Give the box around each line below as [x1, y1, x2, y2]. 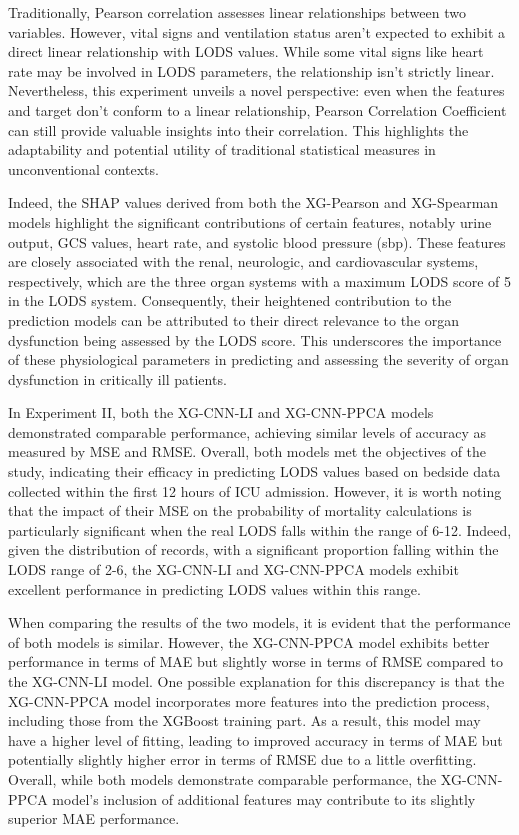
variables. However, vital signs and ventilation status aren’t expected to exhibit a [8, 21, 506, 42]
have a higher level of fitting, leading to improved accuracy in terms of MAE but [8, 729, 503, 750]
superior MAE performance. [8, 808, 180, 829]
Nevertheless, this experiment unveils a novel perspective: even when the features [8, 80, 505, 101]
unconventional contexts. [8, 158, 159, 179]
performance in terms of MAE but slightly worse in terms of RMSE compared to [8, 651, 504, 672]
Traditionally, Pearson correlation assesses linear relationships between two [8, 2, 466, 22]
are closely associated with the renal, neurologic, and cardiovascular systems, [8, 251, 479, 272]
